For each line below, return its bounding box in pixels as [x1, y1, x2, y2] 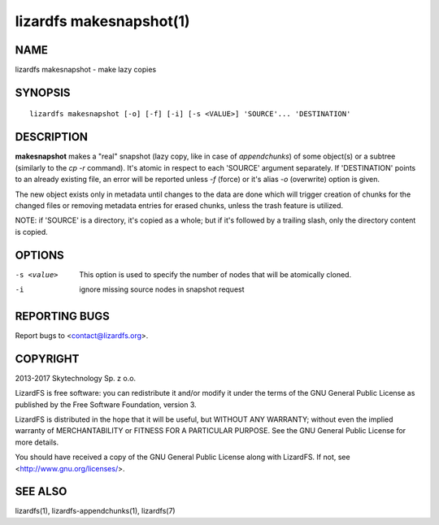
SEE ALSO [15, 484, 67, 499]
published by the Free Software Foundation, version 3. [15, 399, 197, 410]
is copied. [15, 227, 48, 236]
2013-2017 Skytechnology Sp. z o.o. [15, 373, 137, 383]
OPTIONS [15, 248, 64, 262]
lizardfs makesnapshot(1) [15, 12, 190, 30]
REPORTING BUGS [15, 309, 110, 323]
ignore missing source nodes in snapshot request [79, 284, 245, 294]
